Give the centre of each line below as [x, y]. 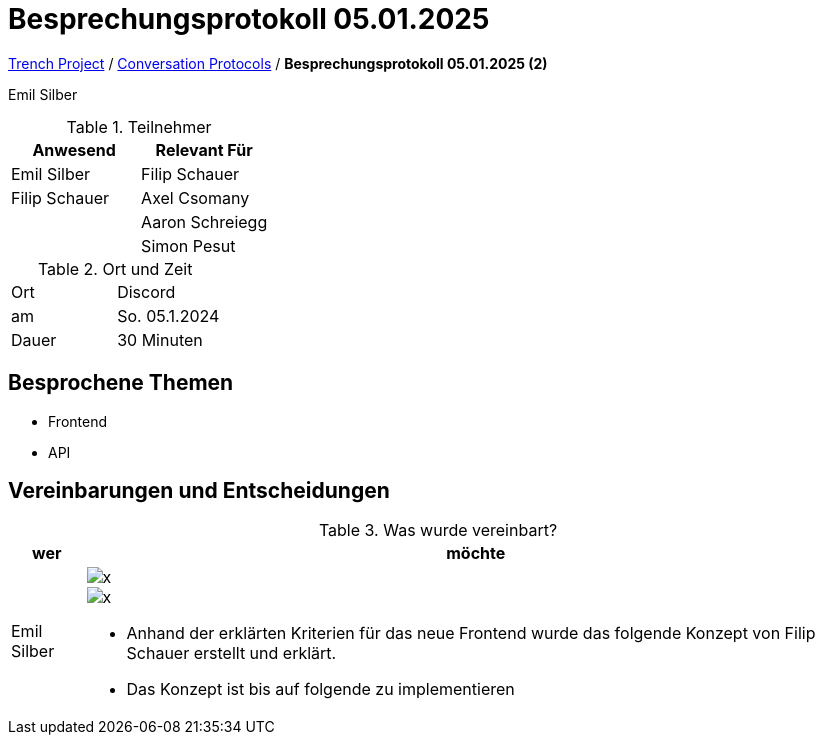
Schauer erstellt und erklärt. [231, 653]
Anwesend [74, 149]
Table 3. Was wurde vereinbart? [438, 530]
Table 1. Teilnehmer [139, 126]
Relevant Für [204, 149]
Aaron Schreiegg [204, 221]
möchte [476, 553]
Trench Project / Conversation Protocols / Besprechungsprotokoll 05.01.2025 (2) [278, 63]
